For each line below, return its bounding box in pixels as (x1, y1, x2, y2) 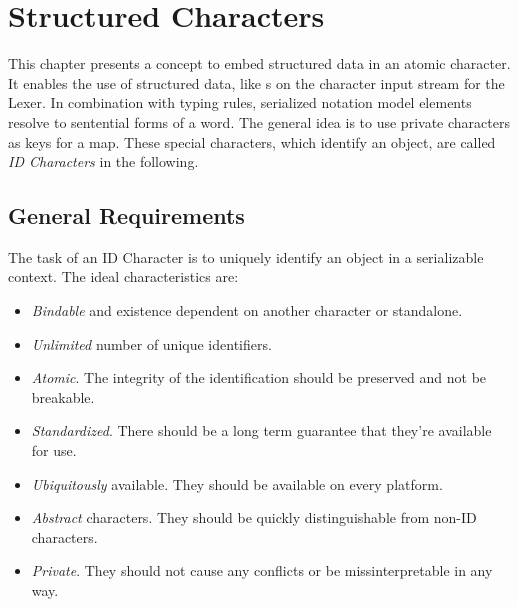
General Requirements (8, 200, 245, 231)
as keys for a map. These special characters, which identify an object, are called (8, 131, 496, 152)
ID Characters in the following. (8, 151, 199, 172)
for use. (31, 440, 77, 461)
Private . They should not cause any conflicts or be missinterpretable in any (31, 560, 493, 581)
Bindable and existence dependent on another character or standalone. (31, 300, 463, 321)
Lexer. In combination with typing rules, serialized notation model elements (8, 92, 472, 113)
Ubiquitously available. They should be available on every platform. (31, 473, 443, 494)
